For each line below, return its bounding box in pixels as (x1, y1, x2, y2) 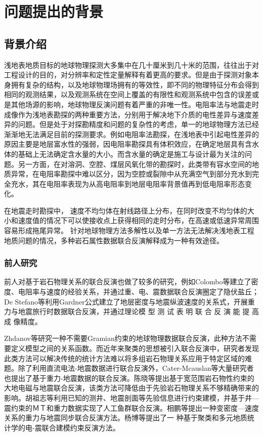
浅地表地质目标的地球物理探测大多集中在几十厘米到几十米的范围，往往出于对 (4, 59, 259, 70)
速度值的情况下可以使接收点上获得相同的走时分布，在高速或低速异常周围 (18, 215, 259, 226)
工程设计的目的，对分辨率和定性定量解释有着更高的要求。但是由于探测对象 (4, 69, 252, 80)
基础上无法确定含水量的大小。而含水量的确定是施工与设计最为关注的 (18, 148, 245, 159)
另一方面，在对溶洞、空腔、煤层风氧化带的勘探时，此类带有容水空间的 (18, 158, 252, 169)
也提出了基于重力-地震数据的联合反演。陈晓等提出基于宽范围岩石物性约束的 (4, 372, 254, 383)
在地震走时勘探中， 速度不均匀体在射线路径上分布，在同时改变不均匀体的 (4, 205, 247, 215)
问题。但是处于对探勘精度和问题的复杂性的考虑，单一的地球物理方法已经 (18, 119, 259, 129)
